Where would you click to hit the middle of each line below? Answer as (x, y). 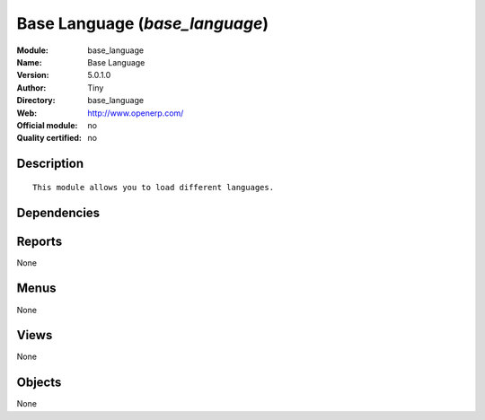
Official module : (47, 125)
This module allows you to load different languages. (153, 187)
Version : (33, 75)
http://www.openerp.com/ (136, 113)
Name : (29, 62)
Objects (39, 383)
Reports (40, 241)
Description (50, 164)
